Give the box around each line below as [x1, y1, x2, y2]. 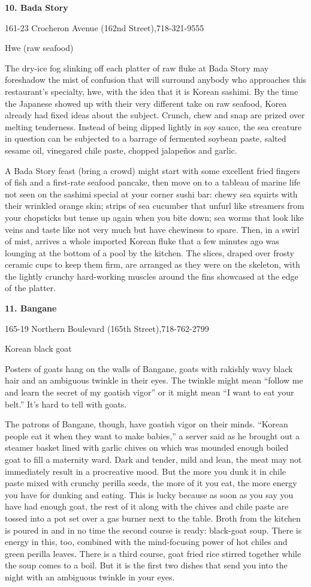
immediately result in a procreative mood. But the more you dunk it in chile [5, 465, 286, 477]
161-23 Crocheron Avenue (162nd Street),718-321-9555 [5, 21, 204, 34]
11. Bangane [5, 302, 57, 315]
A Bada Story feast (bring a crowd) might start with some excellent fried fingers [5, 164, 300, 176]
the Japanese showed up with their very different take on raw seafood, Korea [5, 97, 287, 109]
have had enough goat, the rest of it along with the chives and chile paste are [5, 500, 289, 513]
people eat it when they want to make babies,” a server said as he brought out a [5, 429, 300, 442]
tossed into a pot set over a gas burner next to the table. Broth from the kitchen [5, 511, 301, 524]
